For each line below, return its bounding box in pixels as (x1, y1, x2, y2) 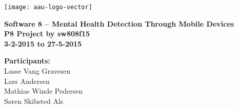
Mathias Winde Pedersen (4, 85, 83, 96)
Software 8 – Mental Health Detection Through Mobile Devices (4, 18, 234, 29)
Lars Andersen (4, 75, 50, 86)
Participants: (4, 55, 50, 66)
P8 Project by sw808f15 (4, 28, 90, 39)
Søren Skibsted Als (4, 95, 64, 106)
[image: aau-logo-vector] (4, 4, 92, 11)
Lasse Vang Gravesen (4, 66, 71, 76)
